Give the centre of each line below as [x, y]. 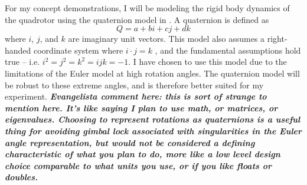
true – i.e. [22, 62]
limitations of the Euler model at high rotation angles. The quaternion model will [152, 73]
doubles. [22, 177]
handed [18, 50]
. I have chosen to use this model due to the [208, 62]
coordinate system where [79, 50]
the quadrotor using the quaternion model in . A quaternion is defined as [137, 19]
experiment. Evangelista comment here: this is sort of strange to [136, 96]
